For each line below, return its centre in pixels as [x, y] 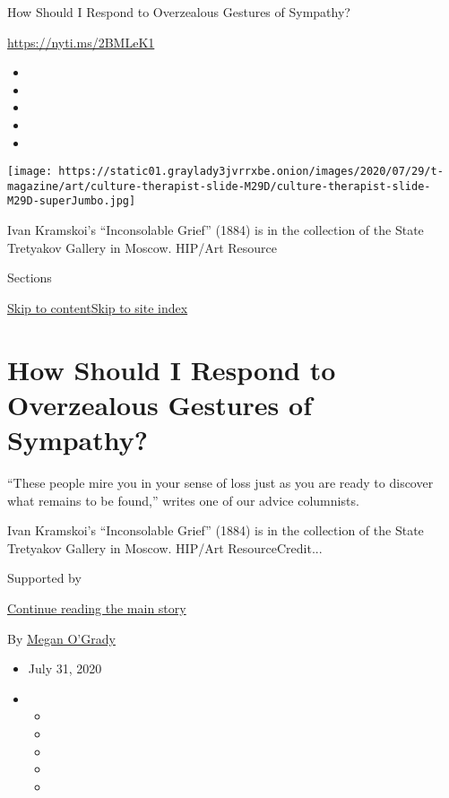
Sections [30, 278]
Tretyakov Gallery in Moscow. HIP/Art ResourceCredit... [165, 547]
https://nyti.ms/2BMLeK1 [81, 42]
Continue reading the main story [97, 607]
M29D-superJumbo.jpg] [72, 201]
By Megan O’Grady [61, 638]
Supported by [44, 578]
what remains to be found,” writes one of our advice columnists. [183, 500]
